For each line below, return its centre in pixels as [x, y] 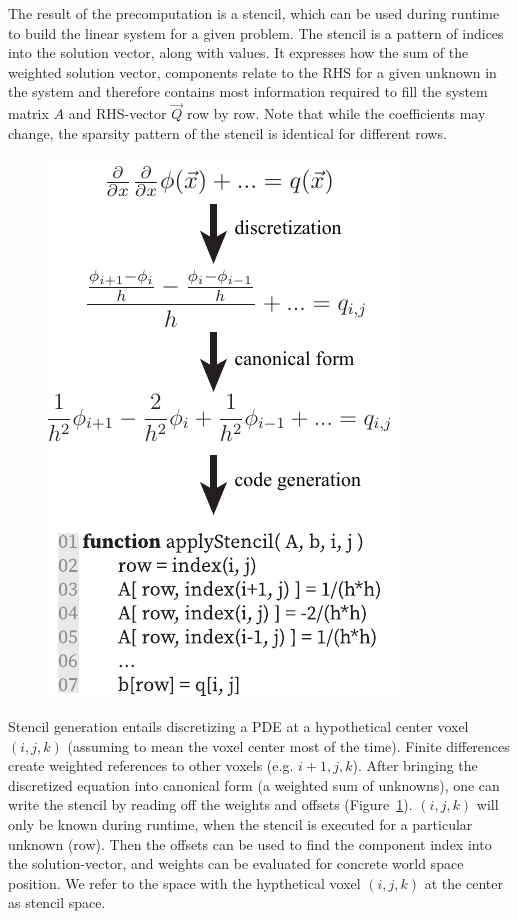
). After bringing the [415, 765]
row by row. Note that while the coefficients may [336, 113]
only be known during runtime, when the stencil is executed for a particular [240, 823]
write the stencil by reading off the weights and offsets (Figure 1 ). [210, 804]
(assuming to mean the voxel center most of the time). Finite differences [288, 745]
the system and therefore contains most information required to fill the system [248, 91]
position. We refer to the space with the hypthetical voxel [184, 882]
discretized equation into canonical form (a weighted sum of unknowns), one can [254, 784]
